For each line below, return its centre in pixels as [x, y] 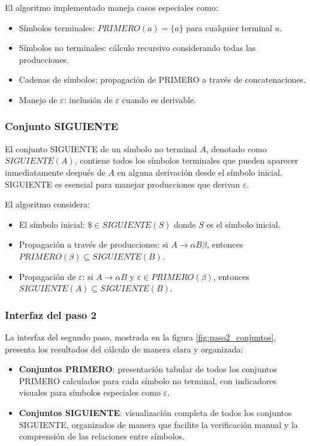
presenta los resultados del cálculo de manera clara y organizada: [124, 349]
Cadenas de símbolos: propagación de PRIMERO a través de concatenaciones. [162, 79]
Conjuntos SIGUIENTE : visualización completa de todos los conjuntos [155, 412]
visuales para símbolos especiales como [90, 392]
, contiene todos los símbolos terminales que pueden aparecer [186, 160]
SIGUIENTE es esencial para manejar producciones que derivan [123, 184]
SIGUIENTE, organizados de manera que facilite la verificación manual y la [158, 424]
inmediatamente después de [55, 172]
